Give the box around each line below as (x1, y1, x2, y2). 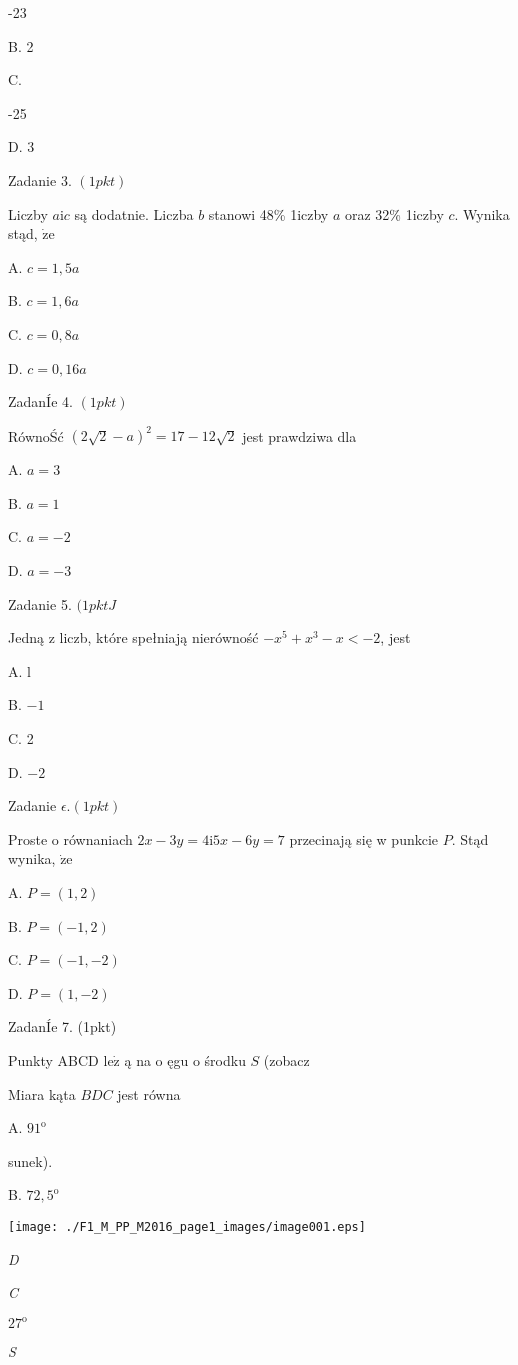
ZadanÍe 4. (8, 391, 73, 412)
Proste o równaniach (8, 828, 133, 849)
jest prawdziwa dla (242, 425, 357, 446)
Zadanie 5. (8, 593, 72, 614)
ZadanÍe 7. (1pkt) (8, 1016, 117, 1037)
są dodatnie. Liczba (74, 203, 194, 224)
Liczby (8, 203, 48, 224)
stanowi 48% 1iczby (208, 203, 329, 224)
